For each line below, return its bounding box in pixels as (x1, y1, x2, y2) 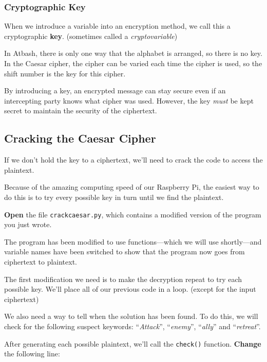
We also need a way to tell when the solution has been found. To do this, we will (4, 311, 258, 321)
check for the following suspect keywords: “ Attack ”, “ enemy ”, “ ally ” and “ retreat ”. (4, 320, 261, 331)
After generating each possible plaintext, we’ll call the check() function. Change (4, 338, 261, 349)
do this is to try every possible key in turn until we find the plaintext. (4, 191, 224, 202)
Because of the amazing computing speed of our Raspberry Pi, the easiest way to (4, 182, 259, 192)
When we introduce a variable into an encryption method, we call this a (4, 21, 231, 31)
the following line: (4, 348, 60, 359)
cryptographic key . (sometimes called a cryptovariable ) (4, 30, 178, 41)
